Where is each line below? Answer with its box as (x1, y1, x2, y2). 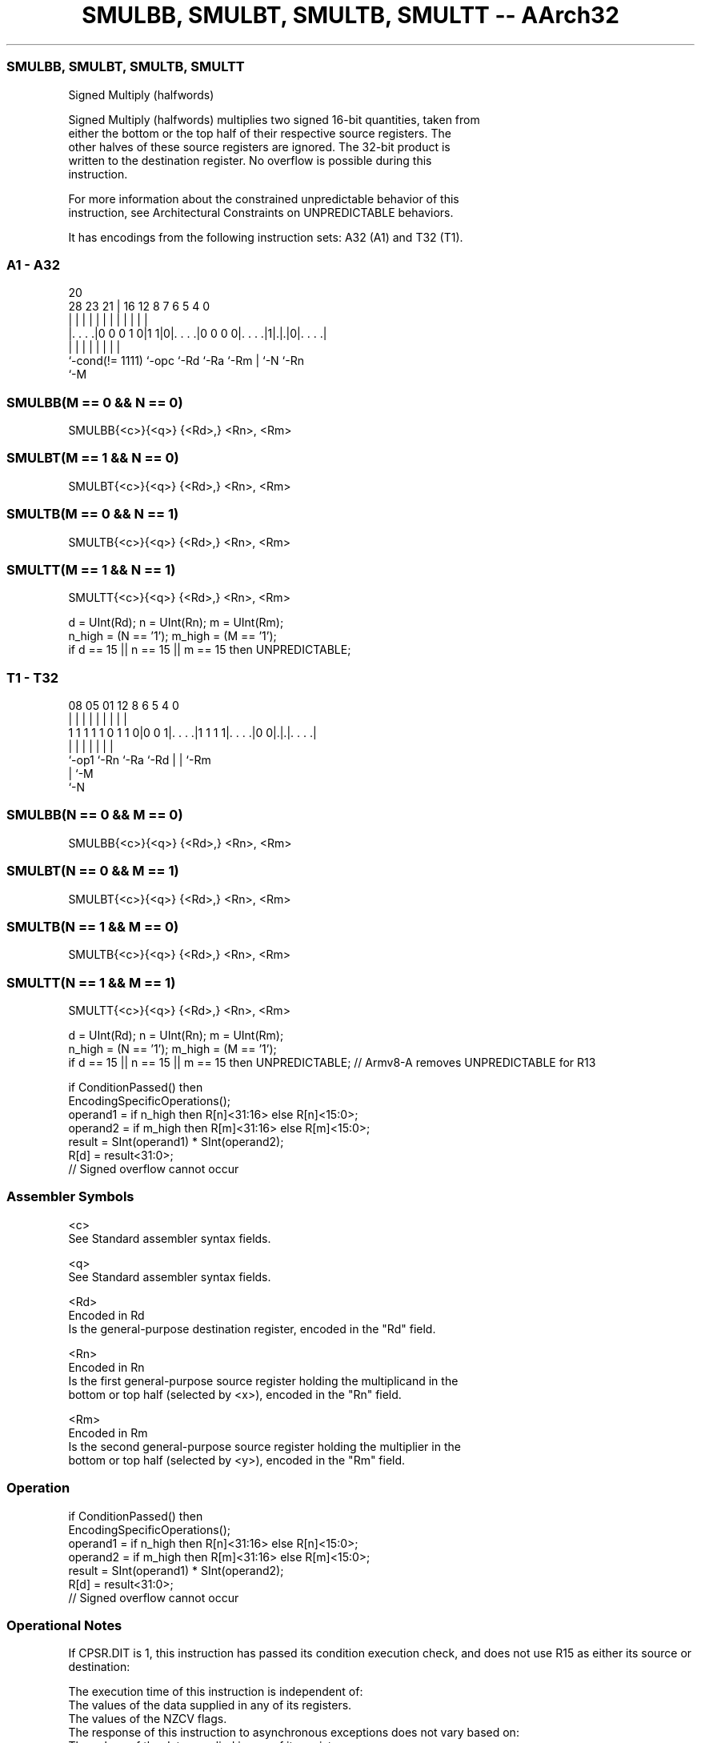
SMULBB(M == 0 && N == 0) (6, 394, 183, 411)
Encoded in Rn (68, 1360, 145, 1374)
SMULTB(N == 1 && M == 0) (6, 918, 179, 935)
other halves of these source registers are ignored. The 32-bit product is (68, 139, 451, 154)
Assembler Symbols (6, 1188, 134, 1205)
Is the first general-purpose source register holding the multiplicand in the (68, 1373, 459, 1388)
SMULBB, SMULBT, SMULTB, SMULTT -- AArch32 (82, 2, 619, 29)
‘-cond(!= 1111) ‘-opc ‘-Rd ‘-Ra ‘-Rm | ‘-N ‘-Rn (68, 354, 304, 368)
